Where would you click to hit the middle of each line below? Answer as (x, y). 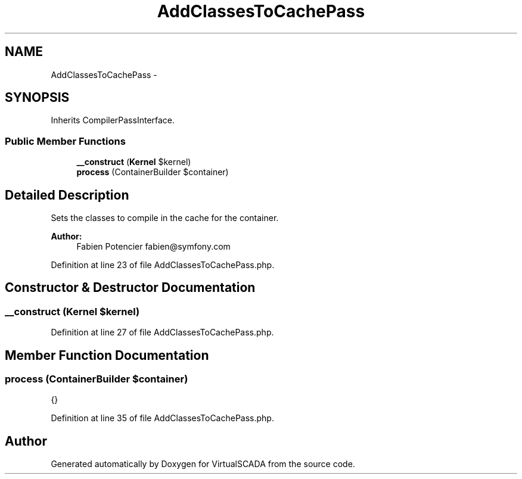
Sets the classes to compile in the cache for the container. (165, 218)
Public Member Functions (65, 141)
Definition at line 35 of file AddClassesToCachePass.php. (162, 418)
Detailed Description (67, 195)
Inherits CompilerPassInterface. (113, 120)
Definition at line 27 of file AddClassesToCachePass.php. (162, 332)
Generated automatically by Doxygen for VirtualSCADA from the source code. (203, 464)
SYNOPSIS (37, 98)
